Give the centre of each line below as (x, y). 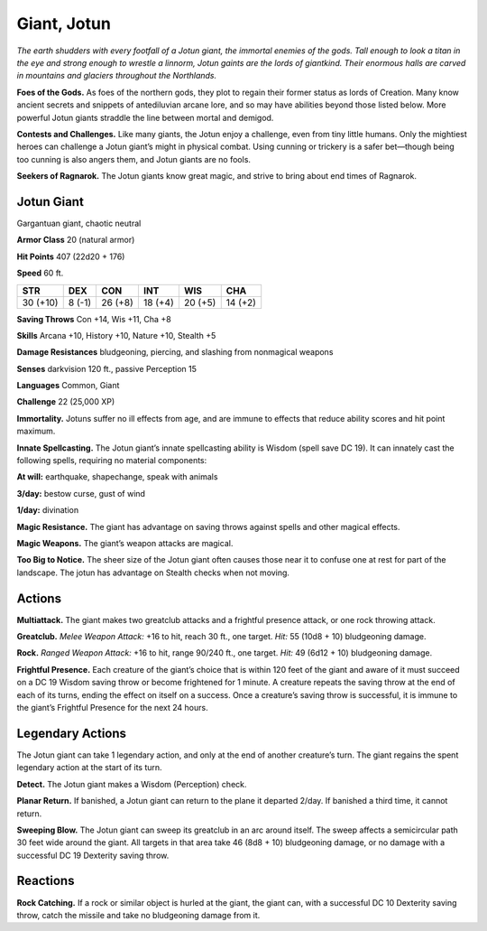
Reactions (46, 881)
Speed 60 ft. (40, 273)
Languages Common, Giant (68, 386)
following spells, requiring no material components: (112, 461)
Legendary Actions (71, 733)
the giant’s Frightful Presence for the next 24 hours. (112, 708)
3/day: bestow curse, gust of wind (81, 493)
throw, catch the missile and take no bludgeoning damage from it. (138, 915)
